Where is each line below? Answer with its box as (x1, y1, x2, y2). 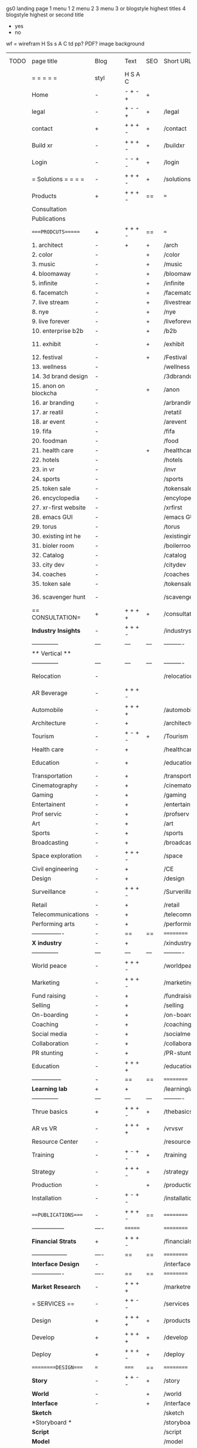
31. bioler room (31, 542, 74, 550)
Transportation (31, 772, 73, 779)
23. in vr (31, 466, 55, 473)
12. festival (31, 353, 63, 361)
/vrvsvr (163, 1124, 184, 1132)
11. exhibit (31, 340, 62, 348)
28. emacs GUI (31, 513, 73, 521)
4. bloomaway (31, 270, 71, 277)
